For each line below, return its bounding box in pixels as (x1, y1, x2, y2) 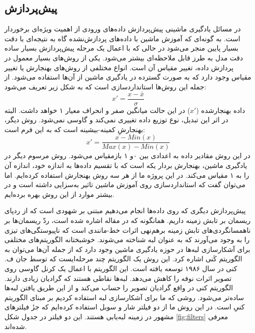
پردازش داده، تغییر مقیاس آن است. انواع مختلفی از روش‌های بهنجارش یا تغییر (4, 62, 234, 72)
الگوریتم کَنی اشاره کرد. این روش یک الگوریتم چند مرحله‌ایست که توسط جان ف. (4, 253, 242, 264)
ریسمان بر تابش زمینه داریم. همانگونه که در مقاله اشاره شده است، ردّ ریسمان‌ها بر (4, 215, 251, 225)
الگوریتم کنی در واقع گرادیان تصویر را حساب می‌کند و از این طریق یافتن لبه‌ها (4, 282, 233, 293)
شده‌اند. (4, 321, 27, 331)
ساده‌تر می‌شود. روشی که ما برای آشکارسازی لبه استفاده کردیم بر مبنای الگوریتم (4, 292, 244, 302)
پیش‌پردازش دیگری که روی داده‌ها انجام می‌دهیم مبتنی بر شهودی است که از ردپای (4, 205, 246, 216)
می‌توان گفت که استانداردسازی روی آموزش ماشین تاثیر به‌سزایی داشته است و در (4, 179, 246, 190)
